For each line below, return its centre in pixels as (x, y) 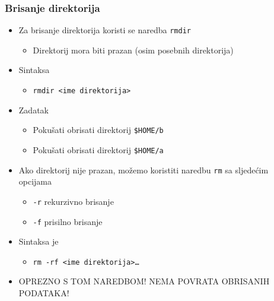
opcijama (35, 181)
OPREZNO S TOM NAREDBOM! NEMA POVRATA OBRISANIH (144, 281)
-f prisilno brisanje (68, 221)
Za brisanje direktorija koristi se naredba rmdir (105, 30)
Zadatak (34, 110)
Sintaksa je (39, 241)
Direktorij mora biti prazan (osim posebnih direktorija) (133, 50)
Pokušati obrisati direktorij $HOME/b (98, 130)
